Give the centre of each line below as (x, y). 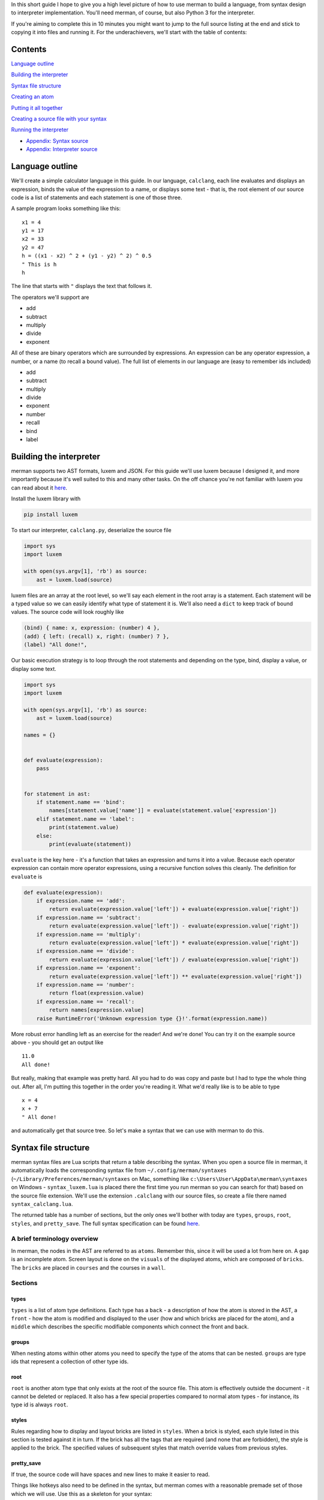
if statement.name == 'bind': (81, 802)
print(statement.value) (84, 827)
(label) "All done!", (55, 645)
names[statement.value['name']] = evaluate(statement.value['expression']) (163, 811)
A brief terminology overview (55, 1239)
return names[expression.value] (96, 1010)
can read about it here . (39, 487)
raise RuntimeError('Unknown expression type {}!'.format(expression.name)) (152, 1018)
